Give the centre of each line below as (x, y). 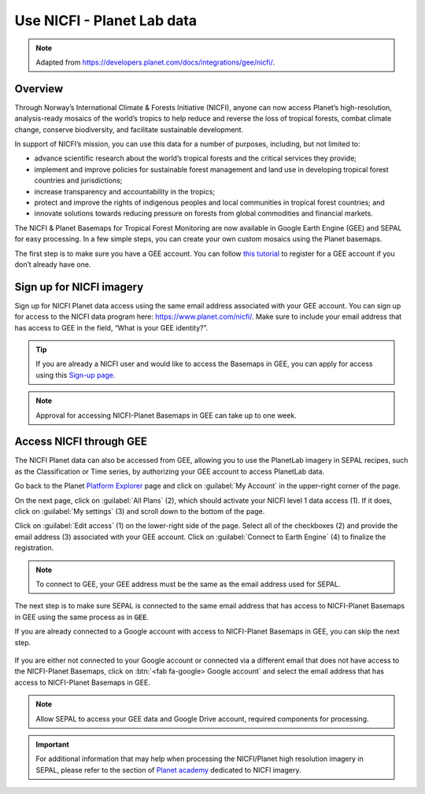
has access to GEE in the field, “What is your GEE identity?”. (111, 327)
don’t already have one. (53, 264)
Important (53, 744)
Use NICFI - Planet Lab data (105, 20)
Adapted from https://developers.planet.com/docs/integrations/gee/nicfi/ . (155, 62)
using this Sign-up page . (76, 375)
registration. (34, 548)
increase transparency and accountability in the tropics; (125, 191)
